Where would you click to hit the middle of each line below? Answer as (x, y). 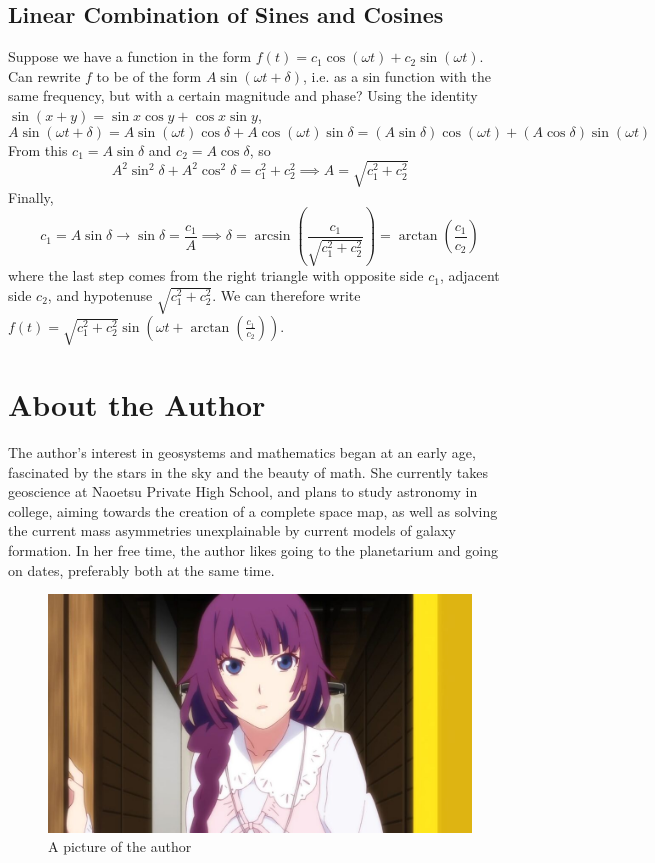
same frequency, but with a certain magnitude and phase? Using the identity (243, 95)
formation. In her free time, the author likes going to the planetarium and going (253, 549)
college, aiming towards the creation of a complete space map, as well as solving (253, 510)
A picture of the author (120, 846)
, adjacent (469, 275)
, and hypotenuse (100, 294)
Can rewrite (44, 75)
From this (38, 149)
